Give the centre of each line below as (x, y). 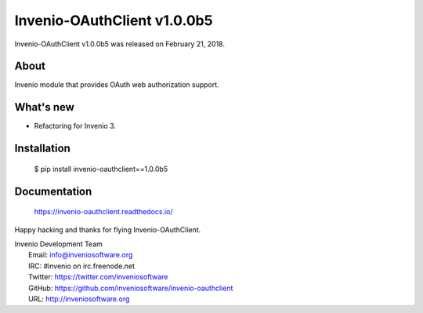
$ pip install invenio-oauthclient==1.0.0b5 (101, 169)
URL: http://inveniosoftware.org (79, 299)
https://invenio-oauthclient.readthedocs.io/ (103, 212)
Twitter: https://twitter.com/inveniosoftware (98, 277)
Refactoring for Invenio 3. (75, 126)
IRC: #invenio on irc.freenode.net (82, 266)
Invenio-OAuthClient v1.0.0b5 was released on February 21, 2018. (119, 44)
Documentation (53, 191)
